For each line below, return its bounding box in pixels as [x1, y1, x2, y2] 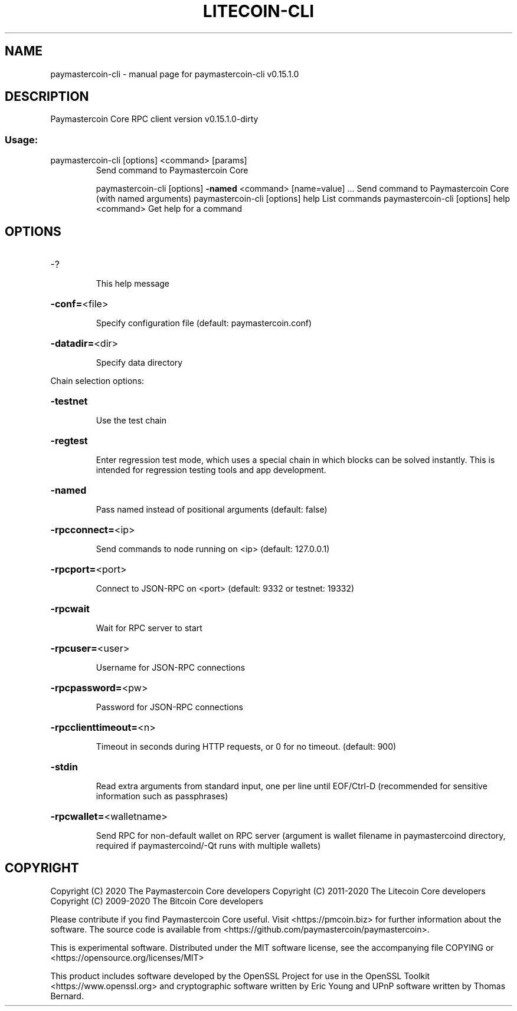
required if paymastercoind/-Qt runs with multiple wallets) [96, 841, 321, 851]
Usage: [5, 133, 38, 146]
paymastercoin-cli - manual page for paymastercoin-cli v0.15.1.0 [50, 68, 299, 79]
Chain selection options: [50, 376, 145, 386]
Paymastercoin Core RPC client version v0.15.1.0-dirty [50, 114, 258, 124]
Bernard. [50, 990, 84, 1001]
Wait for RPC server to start [96, 623, 202, 633]
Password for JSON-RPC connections [96, 702, 243, 713]
